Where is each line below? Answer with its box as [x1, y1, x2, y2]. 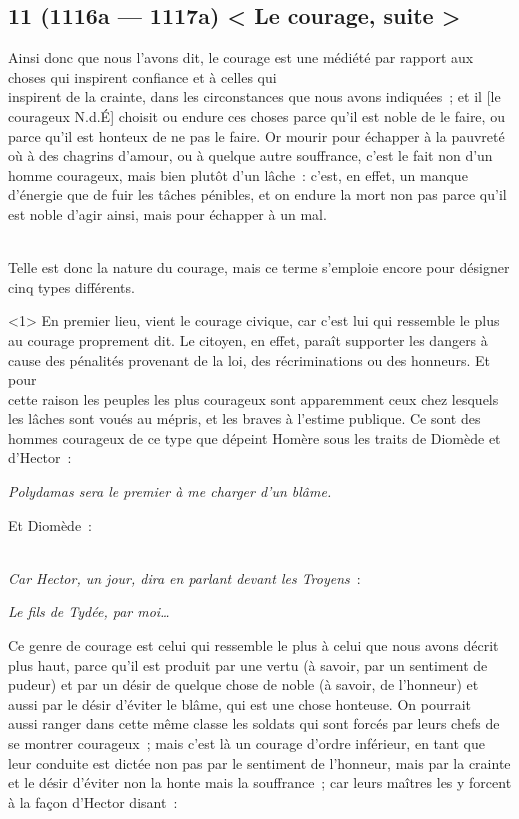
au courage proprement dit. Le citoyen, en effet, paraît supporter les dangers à [8, 329, 488, 350]
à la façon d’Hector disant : [8, 791, 178, 812]
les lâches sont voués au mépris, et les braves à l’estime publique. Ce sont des [8, 408, 481, 429]
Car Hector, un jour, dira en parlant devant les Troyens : [8, 567, 361, 588]
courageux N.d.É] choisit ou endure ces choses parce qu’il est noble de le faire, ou [8, 105, 505, 126]
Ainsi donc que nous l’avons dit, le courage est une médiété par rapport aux [8, 47, 474, 68]
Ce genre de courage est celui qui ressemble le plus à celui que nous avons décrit [8, 635, 499, 656]
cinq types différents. [8, 276, 135, 297]
